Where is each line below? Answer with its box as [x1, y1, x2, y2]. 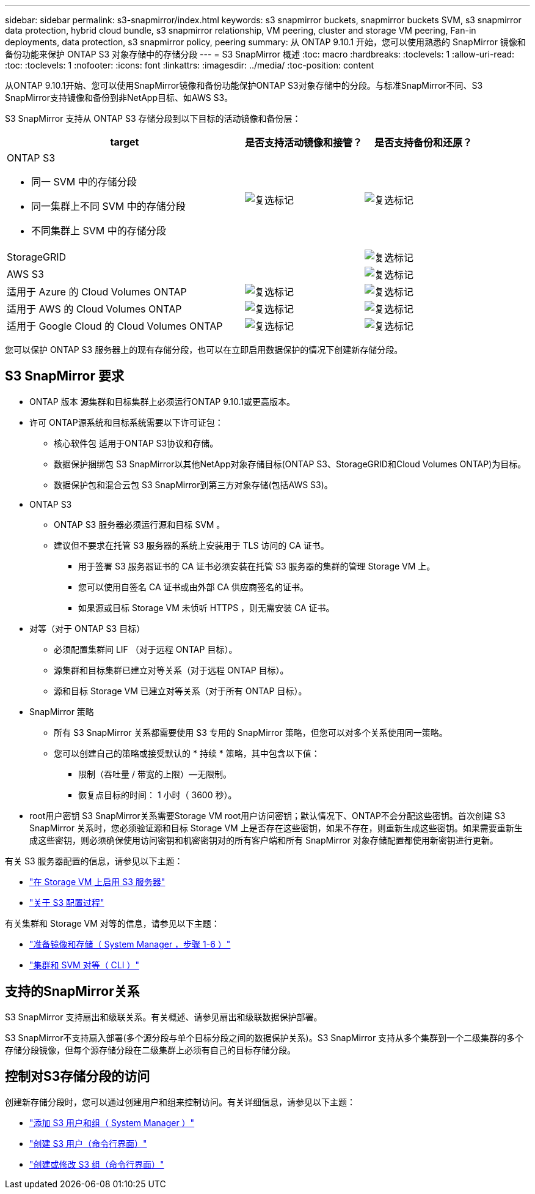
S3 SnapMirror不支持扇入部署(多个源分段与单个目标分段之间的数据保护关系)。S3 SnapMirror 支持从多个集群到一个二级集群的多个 [5, 1032, 524, 1043]
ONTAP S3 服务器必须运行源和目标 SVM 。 [54, 519, 225, 530]
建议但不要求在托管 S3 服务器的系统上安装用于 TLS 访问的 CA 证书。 [54, 540, 329, 551]
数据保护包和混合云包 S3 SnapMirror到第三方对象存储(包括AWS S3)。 [54, 479, 333, 490]
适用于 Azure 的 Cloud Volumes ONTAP [7, 286, 187, 298]
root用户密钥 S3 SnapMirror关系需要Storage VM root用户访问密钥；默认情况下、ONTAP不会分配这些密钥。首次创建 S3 [29, 810, 506, 821]
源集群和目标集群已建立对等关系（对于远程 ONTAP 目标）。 [54, 664, 289, 675]
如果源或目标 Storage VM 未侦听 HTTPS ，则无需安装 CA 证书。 [78, 602, 335, 613]
